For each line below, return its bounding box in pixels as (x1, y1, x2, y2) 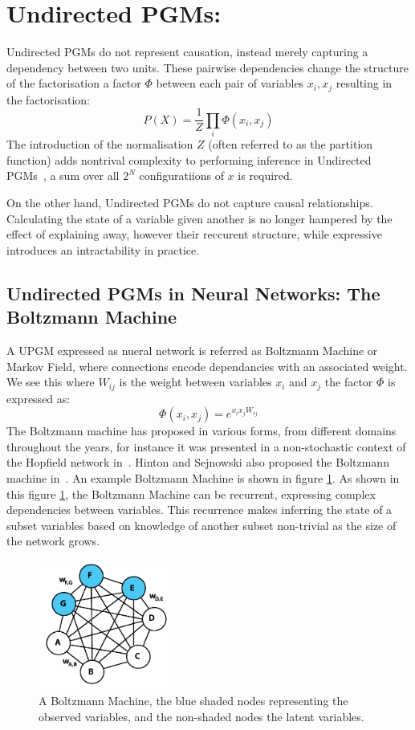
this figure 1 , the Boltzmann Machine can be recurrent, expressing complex (6, 485, 376, 502)
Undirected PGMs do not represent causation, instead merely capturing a (6, 43, 368, 60)
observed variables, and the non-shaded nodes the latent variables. (39, 708, 364, 725)
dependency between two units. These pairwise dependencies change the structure (6, 59, 409, 75)
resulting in (336, 75, 393, 92)
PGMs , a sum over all (6, 167, 120, 184)
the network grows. (6, 532, 100, 549)
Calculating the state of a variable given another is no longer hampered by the (6, 210, 393, 226)
